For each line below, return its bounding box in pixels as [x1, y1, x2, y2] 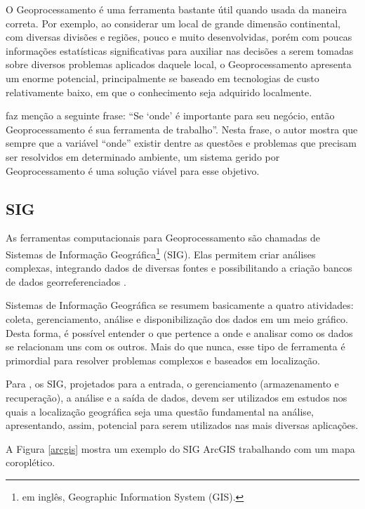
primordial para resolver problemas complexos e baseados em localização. [6, 352, 320, 367]
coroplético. [6, 455, 55, 470]
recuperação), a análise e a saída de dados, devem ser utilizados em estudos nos [6, 390, 347, 404]
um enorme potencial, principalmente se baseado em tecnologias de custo [6, 70, 319, 85]
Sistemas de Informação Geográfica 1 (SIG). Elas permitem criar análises [6, 244, 316, 261]
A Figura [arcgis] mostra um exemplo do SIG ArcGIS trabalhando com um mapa [6, 441, 355, 456]
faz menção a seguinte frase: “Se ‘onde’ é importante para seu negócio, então [6, 108, 335, 123]
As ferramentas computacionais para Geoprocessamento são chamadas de [6, 230, 320, 245]
